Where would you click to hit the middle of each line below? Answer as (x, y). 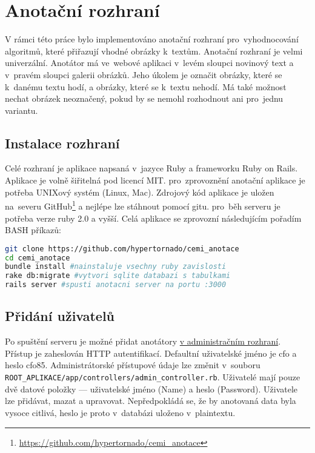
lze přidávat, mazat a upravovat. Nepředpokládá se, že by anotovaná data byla (151, 401)
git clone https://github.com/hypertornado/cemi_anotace (122, 249)
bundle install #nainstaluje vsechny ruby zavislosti (116, 267)
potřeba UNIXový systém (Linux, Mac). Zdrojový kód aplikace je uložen (140, 192)
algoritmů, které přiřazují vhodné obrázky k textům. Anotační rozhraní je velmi (154, 51)
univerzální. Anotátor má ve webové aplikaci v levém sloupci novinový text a (149, 63)
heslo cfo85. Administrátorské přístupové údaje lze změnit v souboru (133, 365)
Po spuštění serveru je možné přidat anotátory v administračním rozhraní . (143, 341)
